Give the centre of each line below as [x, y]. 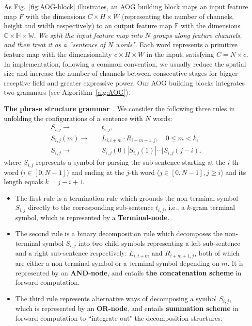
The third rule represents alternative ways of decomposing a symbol [116, 298]
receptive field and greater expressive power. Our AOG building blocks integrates [124, 82]
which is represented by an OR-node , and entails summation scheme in [127, 308]
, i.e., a [174, 207]
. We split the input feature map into [88, 35]
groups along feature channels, [197, 35]
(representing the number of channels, [178, 16]
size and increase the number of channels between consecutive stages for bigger [121, 73]
